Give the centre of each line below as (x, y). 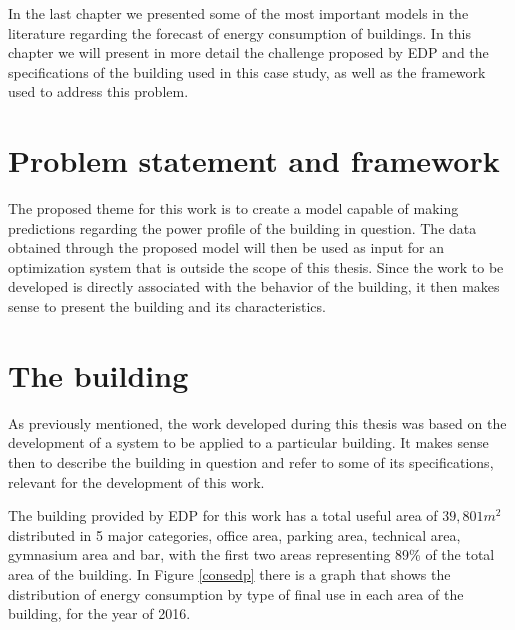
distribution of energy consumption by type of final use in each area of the (236, 593)
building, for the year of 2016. (99, 613)
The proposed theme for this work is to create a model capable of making (233, 208)
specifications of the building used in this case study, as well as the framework (247, 71)
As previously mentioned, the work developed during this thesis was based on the (257, 422)
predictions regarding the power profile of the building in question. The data (242, 227)
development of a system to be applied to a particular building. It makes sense (248, 442)
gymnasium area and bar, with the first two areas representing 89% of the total (251, 554)
